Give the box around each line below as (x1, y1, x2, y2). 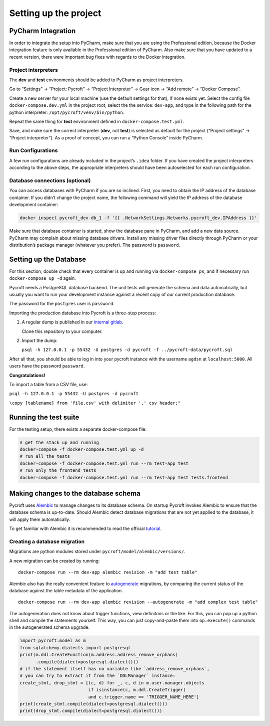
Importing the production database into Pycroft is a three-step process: (9, 310, 156, 316)
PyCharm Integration (9, 27, 76, 35)
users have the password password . (9, 363, 85, 369)
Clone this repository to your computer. (21, 328, 102, 334)
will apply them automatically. (9, 516, 70, 522)
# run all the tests (19, 454, 70, 459)
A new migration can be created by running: (9, 558, 100, 564)
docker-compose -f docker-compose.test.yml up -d (19, 446, 144, 452)
